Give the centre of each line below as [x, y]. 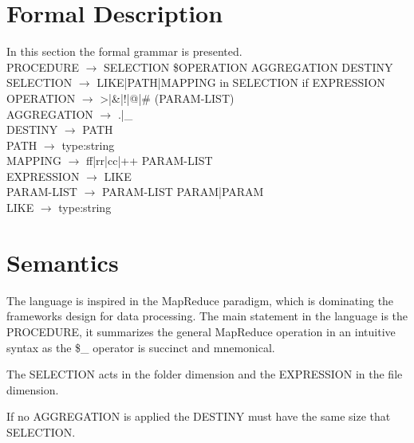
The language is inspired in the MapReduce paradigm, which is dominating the [200, 300]
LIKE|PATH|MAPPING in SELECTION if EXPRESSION [241, 82]
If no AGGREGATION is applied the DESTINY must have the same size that [199, 416]
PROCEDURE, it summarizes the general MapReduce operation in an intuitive [201, 331]
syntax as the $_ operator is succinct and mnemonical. [141, 347]
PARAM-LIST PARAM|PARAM [183, 192]
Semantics [63, 262]
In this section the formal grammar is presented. [124, 51]
